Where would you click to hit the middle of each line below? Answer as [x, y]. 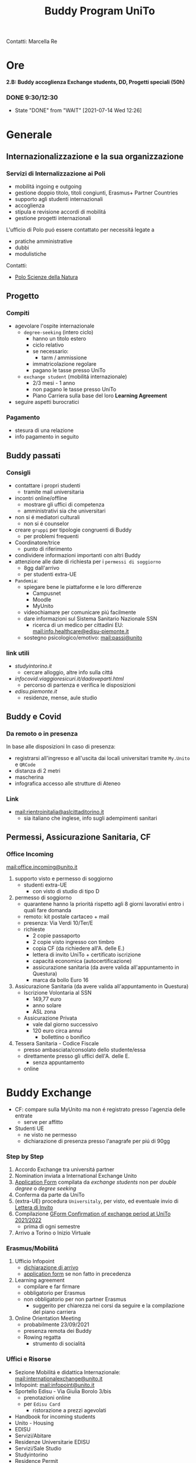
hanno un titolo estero [59, 338]
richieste [34, 929]
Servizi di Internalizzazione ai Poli [56, 173]
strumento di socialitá [59, 1344]
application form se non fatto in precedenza [77, 1274]
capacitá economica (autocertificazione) [82, 961]
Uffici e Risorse [29, 1359]
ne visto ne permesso [50, 1134]
